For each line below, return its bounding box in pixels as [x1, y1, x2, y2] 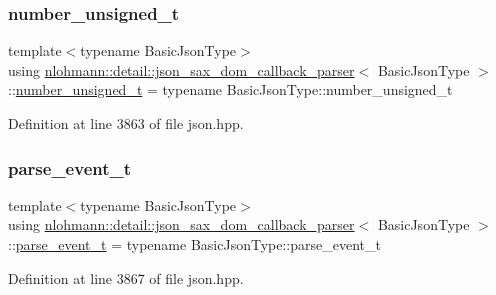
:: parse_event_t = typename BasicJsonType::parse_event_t [8, 234, 381, 254]
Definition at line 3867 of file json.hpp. [8, 267, 244, 288]
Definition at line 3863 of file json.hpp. [8, 113, 244, 133]
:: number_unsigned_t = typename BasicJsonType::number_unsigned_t [8, 79, 453, 100]
